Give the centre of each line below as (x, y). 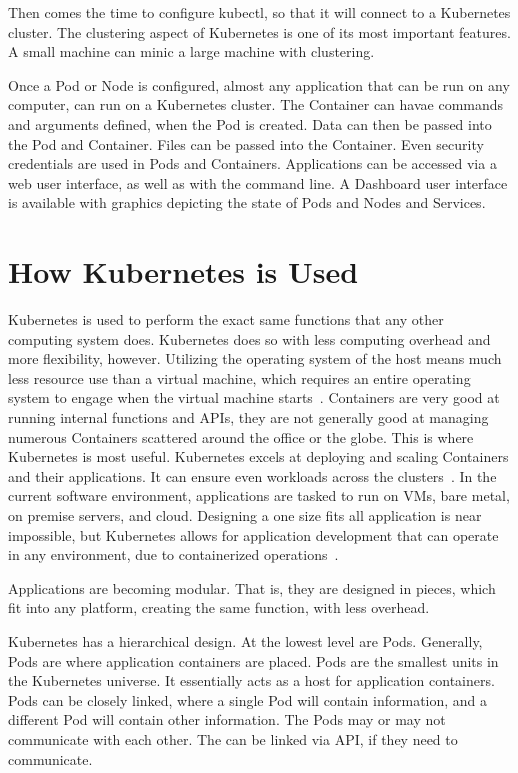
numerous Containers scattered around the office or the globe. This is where (241, 436)
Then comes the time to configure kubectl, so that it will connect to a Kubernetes (259, 12)
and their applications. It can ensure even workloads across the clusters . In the (252, 475)
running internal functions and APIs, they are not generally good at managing (248, 417)
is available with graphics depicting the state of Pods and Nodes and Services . (247, 202)
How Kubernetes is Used (183, 271)
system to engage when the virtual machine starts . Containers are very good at (254, 397)
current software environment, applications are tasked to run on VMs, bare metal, (259, 495)
